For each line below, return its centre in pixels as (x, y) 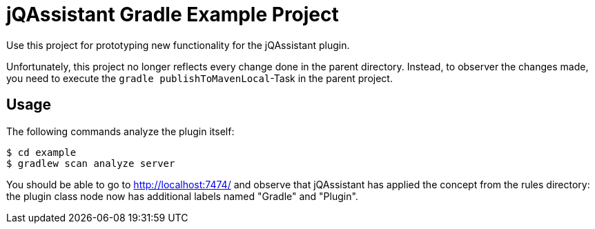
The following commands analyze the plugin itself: (120, 131)
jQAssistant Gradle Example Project (173, 14)
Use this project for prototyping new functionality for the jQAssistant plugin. (178, 45)
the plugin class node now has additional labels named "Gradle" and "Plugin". (182, 196)
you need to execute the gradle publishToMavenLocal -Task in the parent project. (199, 78)
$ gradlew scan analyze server (91, 163)
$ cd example (41, 152)
